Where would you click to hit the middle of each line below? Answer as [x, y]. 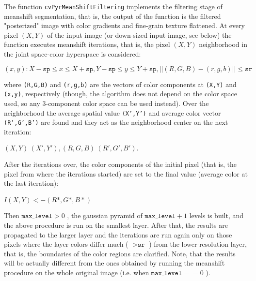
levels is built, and [216, 215]
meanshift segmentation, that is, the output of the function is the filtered [112, 16]
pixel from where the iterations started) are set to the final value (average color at [126, 173]
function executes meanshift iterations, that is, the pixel [87, 44]
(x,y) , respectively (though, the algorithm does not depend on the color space [121, 94]
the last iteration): [31, 183]
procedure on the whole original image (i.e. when [77, 272]
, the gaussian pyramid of [105, 215]
